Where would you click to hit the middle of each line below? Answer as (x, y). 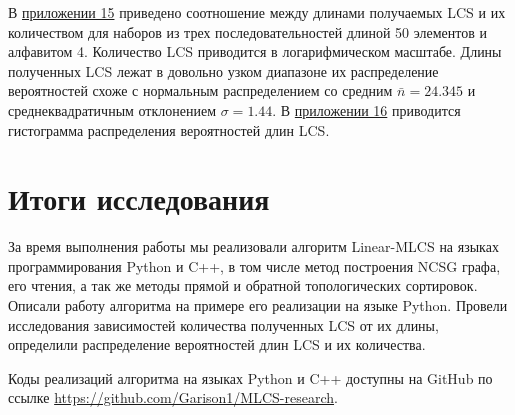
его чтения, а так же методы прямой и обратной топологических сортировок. (243, 285)
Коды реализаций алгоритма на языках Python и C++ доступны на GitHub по (250, 377)
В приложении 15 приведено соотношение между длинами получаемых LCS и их (257, 12)
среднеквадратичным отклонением (112, 109)
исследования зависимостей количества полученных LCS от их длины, (223, 324)
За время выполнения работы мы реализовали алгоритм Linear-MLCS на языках (253, 246)
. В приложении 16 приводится (366, 109)
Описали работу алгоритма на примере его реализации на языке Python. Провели (258, 305)
